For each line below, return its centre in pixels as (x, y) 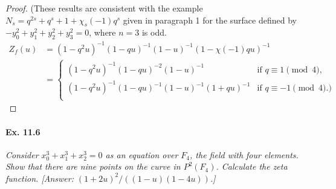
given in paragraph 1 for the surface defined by (210, 20)
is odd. (154, 32)
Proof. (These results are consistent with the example (104, 8)
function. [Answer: (40, 178)
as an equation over (142, 154)
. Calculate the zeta (252, 166)
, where (102, 32)
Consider (22, 154)
